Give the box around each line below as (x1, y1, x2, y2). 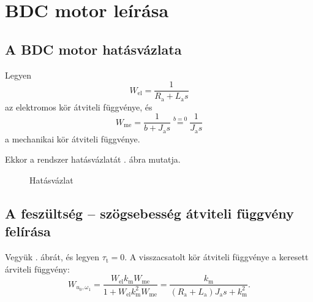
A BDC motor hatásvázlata (5, 39, 182, 58)
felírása (5, 222, 51, 241)
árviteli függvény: (5, 262, 70, 275)
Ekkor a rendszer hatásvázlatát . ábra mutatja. (5, 153, 181, 166)
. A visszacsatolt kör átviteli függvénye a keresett (124, 250, 309, 263)
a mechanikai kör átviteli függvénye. (5, 132, 140, 145)
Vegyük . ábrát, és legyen (5, 250, 100, 263)
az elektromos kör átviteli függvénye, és (5, 100, 153, 113)
